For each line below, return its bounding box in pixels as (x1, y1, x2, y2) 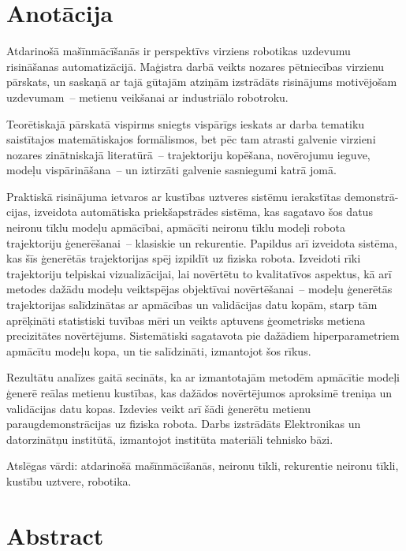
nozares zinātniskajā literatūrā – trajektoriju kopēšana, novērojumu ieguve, (6, 146, 371, 162)
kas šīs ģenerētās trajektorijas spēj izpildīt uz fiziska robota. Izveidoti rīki (6, 250, 361, 266)
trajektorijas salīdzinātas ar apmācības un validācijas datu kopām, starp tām (6, 296, 378, 313)
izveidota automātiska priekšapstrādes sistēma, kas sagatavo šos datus (34, 203, 373, 220)
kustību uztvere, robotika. (6, 472, 132, 489)
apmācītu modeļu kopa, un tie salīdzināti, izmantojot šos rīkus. (6, 342, 311, 359)
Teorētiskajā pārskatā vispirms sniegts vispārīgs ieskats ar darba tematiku (6, 115, 365, 132)
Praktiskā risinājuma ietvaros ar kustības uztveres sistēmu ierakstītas (6, 188, 341, 204)
